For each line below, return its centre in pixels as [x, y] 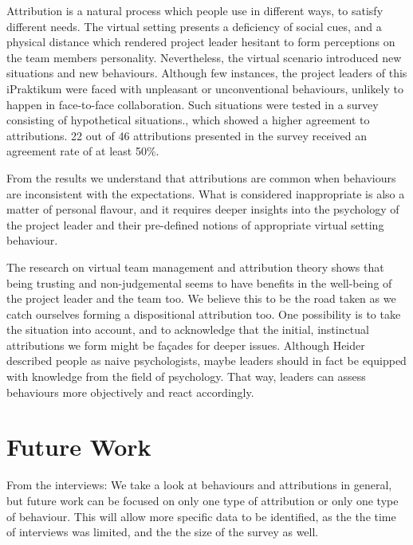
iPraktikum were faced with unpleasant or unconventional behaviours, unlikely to [205, 88]
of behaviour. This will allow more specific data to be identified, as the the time [201, 516]
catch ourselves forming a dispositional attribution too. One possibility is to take [204, 314]
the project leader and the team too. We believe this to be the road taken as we [201, 298]
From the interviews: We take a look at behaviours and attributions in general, [199, 485]
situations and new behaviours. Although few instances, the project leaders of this [207, 73]
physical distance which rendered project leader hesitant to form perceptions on [201, 42]
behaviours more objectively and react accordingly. [130, 392]
